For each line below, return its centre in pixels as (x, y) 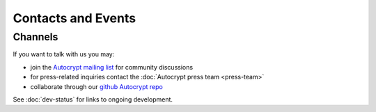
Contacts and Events (74, 18)
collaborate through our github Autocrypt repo (96, 86)
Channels (36, 37)
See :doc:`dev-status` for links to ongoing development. (93, 99)
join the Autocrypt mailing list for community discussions (112, 67)
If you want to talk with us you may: (64, 54)
